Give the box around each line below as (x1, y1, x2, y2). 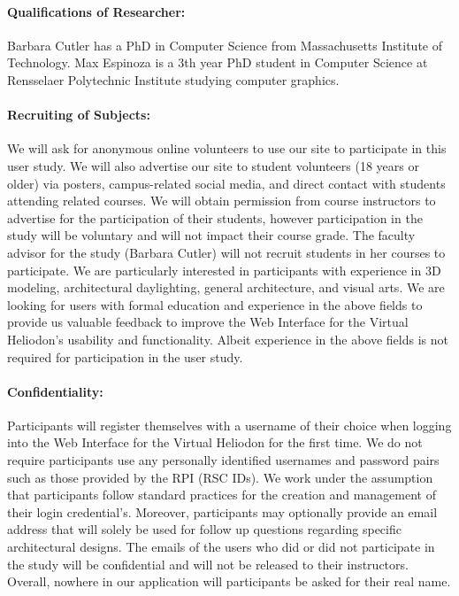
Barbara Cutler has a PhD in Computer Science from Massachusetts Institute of (7, 35, 443, 54)
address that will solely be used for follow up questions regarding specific (7, 520, 402, 538)
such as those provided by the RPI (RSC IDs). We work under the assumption (7, 468, 433, 486)
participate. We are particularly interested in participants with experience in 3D (7, 260, 441, 279)
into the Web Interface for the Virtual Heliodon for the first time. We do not (7, 433, 423, 452)
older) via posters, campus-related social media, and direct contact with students (7, 174, 446, 192)
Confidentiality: (7, 382, 103, 400)
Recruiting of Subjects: (7, 105, 150, 124)
